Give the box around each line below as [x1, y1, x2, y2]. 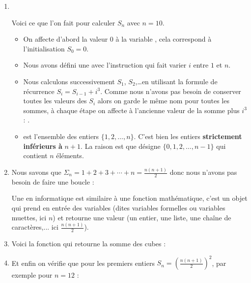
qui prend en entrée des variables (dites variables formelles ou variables [11, 203, 225, 213]
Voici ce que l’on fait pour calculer [11, 17, 115, 27]
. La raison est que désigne [81, 141, 161, 151]
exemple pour [11, 270, 53, 280]
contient [23, 150, 48, 161]
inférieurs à [23, 141, 62, 151]
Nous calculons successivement [23, 76, 115, 86]
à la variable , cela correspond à [115, 34, 212, 44]
